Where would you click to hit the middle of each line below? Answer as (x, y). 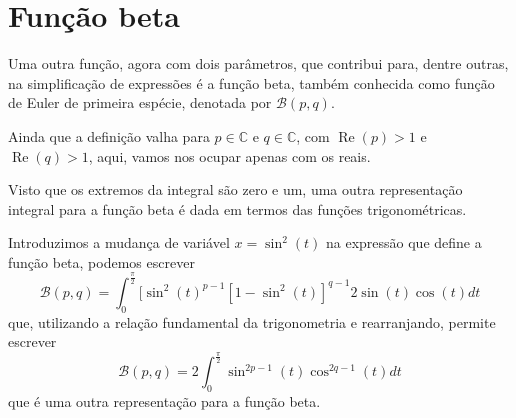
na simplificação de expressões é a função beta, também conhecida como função (251, 82)
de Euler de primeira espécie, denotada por (140, 102)
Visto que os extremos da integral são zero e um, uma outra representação (235, 189)
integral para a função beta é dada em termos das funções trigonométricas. (237, 208)
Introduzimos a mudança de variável (119, 242)
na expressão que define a (403, 242)
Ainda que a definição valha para (109, 135)
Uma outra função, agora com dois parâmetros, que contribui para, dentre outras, (258, 63)
